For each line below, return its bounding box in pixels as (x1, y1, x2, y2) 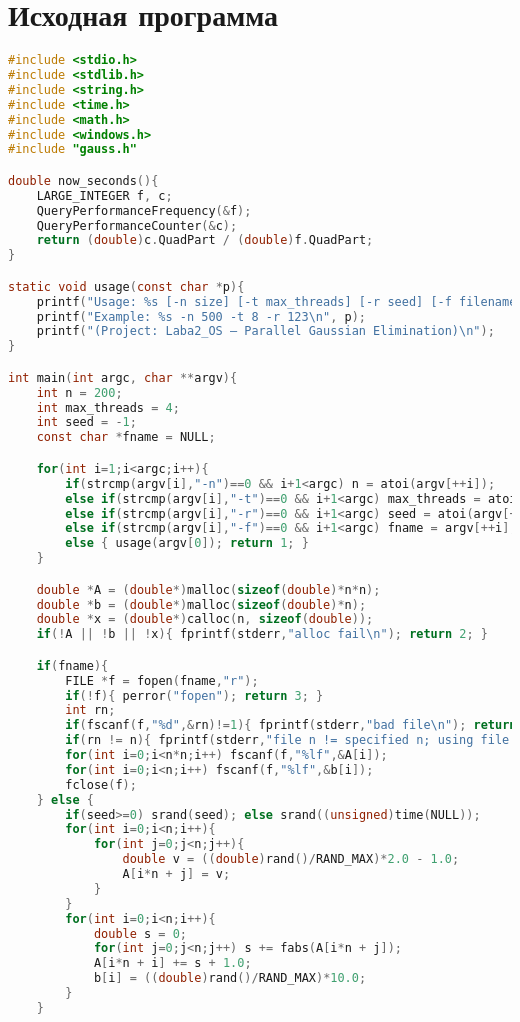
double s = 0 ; (93, 926, 188, 941)
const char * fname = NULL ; (36, 430, 216, 445)
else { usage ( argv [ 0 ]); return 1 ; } (65, 536, 309, 551)
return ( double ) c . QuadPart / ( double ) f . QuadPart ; (36, 233, 374, 248)
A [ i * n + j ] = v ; (122, 867, 231, 882)
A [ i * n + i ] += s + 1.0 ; (93, 956, 252, 971)
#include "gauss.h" (8, 142, 137, 157)
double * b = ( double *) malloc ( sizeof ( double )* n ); (36, 597, 367, 612)
